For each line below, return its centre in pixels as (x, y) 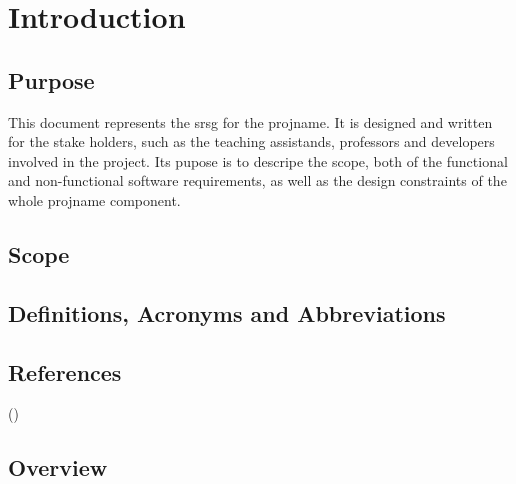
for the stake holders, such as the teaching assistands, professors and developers (251, 141)
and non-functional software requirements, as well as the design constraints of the (257, 180)
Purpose (51, 79)
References (65, 371)
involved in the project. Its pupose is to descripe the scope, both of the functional (258, 160)
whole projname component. (94, 199)
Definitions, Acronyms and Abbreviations (227, 312)
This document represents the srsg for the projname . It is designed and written (250, 121)
